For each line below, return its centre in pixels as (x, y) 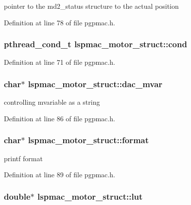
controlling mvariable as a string (52, 102)
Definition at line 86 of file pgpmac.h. (60, 118)
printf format (23, 158)
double (17, 196)
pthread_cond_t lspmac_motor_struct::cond (95, 44)
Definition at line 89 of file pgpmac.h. (60, 175)
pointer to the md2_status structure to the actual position (91, 6)
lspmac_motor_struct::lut (90, 196)
